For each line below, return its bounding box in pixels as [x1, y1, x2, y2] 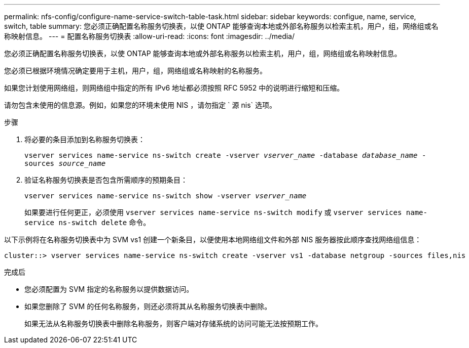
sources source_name [24, 159, 106, 167]
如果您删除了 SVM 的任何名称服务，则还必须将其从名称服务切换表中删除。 [24, 302, 272, 311]
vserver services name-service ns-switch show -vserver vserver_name [24, 192, 307, 200]
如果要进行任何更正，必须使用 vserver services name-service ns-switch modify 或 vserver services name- [24, 208, 427, 216]
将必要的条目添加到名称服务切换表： [24, 135, 145, 144]
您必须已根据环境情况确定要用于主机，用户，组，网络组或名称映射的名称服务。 [4, 66, 267, 75]
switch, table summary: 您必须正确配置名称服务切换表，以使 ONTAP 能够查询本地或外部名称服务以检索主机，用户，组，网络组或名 [4, 22, 439, 30]
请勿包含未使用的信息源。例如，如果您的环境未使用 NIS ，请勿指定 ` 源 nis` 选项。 [4, 101, 277, 109]
